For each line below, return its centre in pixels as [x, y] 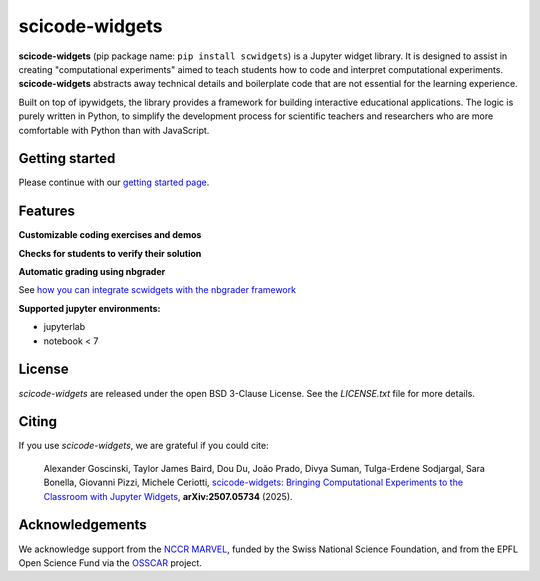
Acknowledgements [82, 525]
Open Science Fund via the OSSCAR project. [110, 562]
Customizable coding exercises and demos [110, 235]
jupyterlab [64, 327]
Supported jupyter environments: [89, 308]
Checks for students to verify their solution [110, 253]
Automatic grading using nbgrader [92, 272]
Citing [37, 421]
